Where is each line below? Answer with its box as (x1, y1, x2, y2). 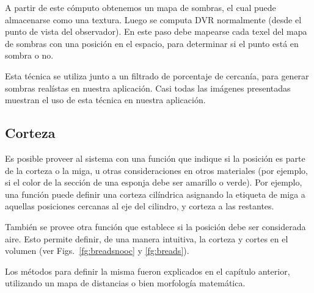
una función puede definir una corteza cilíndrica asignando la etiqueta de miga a (5, 187, 305, 200)
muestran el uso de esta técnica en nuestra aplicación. (5, 93, 206, 106)
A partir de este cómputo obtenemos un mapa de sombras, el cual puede (5, 1, 276, 13)
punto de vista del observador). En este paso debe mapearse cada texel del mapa (5, 25, 307, 38)
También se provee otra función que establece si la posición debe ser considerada (5, 220, 306, 233)
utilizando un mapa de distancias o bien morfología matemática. (5, 277, 246, 289)
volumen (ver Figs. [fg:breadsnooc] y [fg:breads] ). (5, 244, 189, 257)
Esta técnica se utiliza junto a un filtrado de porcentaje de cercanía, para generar (5, 69, 309, 82)
